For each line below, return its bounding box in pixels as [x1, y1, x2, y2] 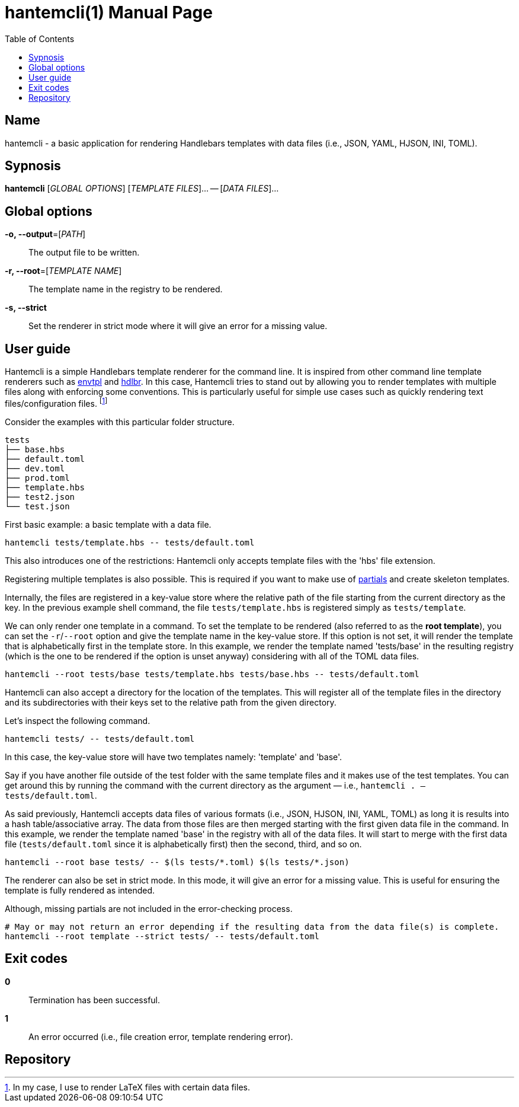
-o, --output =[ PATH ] [5, 229, 86, 240]
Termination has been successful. [28, 994, 161, 1005]
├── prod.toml [5, 473, 70, 483]
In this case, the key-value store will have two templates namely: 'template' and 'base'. [5, 751, 342, 762]
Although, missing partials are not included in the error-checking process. [5, 903, 293, 914]
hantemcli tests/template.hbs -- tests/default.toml [5, 537, 255, 547]
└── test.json [5, 501, 70, 511]
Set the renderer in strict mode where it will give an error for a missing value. [28, 321, 328, 331]
